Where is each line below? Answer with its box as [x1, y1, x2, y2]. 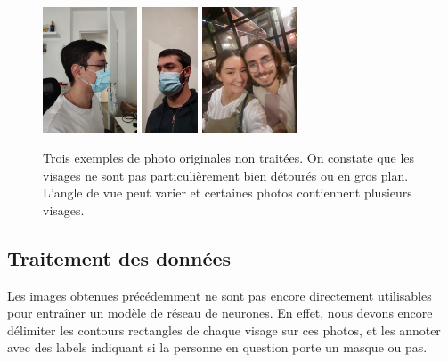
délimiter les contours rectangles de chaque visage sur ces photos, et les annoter [7, 320, 441, 339]
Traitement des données [7, 244, 232, 271]
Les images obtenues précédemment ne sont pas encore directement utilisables [7, 286, 432, 304]
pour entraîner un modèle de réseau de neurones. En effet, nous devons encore [7, 303, 433, 322]
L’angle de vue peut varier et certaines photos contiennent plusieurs [43, 183, 412, 202]
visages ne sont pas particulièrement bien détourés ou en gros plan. [43, 165, 409, 184]
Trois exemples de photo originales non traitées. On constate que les [43, 148, 415, 166]
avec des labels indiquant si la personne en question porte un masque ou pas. [7, 338, 428, 357]
